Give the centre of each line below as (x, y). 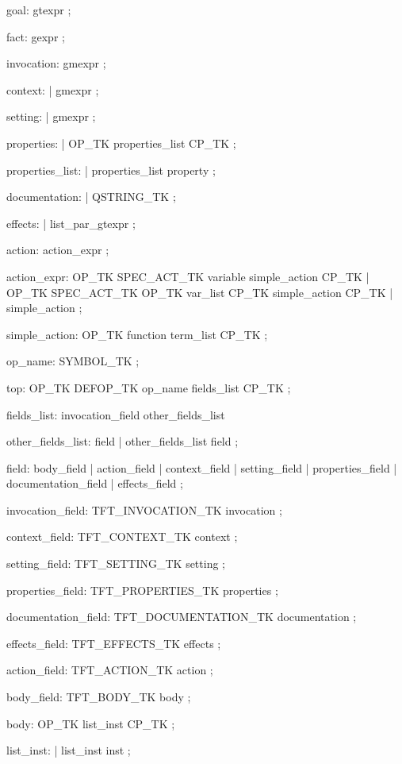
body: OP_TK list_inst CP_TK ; (91, 723)
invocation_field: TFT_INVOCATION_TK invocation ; (144, 509)
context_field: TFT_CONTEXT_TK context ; (122, 536)
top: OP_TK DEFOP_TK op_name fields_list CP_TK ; (149, 387)
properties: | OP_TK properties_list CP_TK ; (121, 143)
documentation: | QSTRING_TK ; (91, 197)
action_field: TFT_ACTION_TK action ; (110, 670)
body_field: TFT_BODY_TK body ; (99, 697)
